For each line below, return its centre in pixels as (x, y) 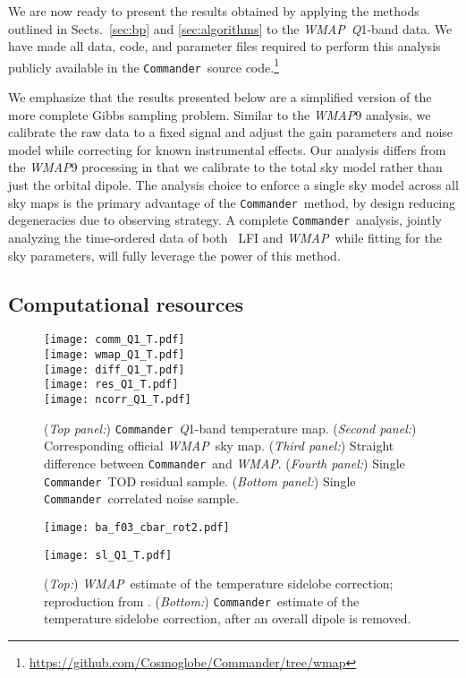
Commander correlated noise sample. (141, 498)
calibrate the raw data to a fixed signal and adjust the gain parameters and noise (231, 132)
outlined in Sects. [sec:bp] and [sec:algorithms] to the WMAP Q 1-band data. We (230, 28)
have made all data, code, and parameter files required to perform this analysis (225, 46)
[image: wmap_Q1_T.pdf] (114, 355)
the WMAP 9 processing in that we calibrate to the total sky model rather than (225, 167)
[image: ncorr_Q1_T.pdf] (118, 399)
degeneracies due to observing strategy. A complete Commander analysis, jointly (225, 220)
